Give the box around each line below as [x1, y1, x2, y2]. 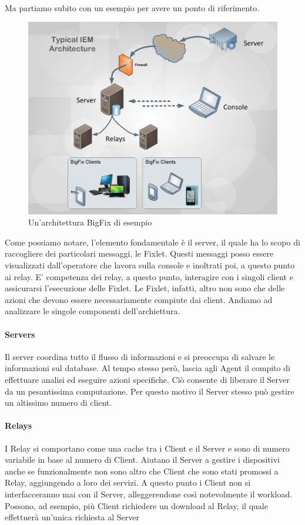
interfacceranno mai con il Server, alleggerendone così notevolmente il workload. [5, 487, 293, 500]
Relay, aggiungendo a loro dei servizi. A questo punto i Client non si [5, 476, 251, 489]
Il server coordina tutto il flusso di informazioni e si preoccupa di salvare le [5, 350, 275, 362]
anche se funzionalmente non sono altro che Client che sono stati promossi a [5, 465, 279, 477]
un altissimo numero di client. [5, 396, 112, 409]
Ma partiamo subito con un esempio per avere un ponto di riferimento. [5, 1, 260, 14]
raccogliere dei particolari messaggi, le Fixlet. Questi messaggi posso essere [5, 247, 274, 260]
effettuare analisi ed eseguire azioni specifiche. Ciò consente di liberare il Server [5, 373, 290, 386]
